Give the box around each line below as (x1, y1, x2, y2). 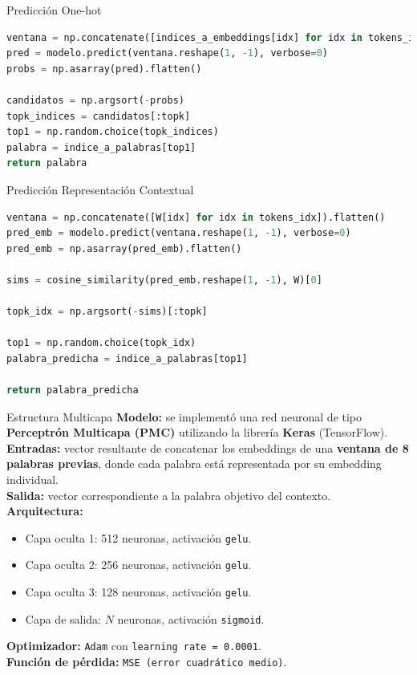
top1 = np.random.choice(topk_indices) (6, 126, 219, 138)
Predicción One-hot (6, 2, 102, 18)
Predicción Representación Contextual (6, 181, 194, 197)
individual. (6, 471, 59, 488)
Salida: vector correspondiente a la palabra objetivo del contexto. (6, 486, 331, 503)
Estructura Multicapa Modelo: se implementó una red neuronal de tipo (6, 408, 362, 425)
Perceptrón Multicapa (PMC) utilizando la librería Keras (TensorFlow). (6, 424, 388, 441)
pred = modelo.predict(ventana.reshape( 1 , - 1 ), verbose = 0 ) (6, 47, 329, 59)
